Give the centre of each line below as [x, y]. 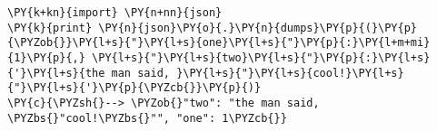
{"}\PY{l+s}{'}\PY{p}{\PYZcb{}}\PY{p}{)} [134, 88]
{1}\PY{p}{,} [46, 57]
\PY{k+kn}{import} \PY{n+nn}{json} [115, 13]
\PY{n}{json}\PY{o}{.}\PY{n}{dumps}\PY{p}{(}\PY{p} [258, 28]
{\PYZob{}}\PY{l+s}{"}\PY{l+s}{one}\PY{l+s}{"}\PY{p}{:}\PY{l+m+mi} [219, 43]
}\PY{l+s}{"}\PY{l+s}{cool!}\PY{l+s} [290, 73]
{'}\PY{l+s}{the [56, 73]
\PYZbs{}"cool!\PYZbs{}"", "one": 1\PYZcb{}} [147, 118]
